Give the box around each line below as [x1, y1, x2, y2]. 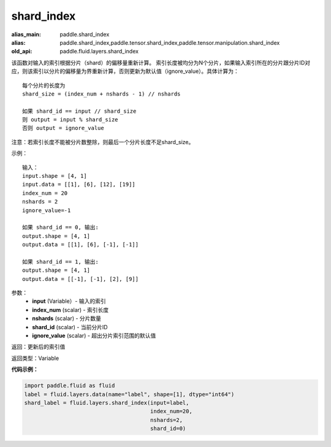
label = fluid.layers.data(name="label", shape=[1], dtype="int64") [24, 391, 235, 398]
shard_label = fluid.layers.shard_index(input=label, [24, 399, 189, 406]
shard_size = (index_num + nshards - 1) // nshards [22, 90, 181, 97]
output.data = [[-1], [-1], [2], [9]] [22, 275, 139, 282]
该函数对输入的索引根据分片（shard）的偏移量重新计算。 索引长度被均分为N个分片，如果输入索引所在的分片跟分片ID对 [11, 59, 311, 66]
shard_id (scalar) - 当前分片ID [32, 323, 108, 330]
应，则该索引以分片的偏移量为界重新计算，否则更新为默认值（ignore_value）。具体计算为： [11, 67, 239, 75]
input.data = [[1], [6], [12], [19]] [22, 181, 136, 188]
